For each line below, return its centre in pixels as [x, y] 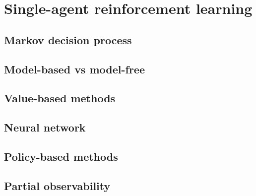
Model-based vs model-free [75, 69]
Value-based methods [60, 98]
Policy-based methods [61, 156]
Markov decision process [68, 39]
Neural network [45, 127]
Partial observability [57, 185]
